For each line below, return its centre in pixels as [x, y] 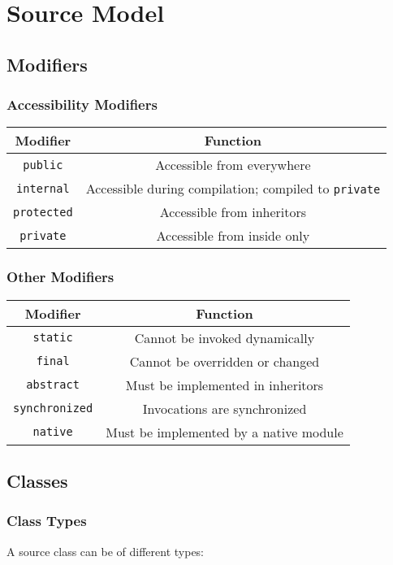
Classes [37, 480]
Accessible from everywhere [233, 165]
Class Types [47, 521]
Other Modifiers [60, 277]
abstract [53, 385]
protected [43, 212]
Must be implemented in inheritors [225, 385]
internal [43, 188]
